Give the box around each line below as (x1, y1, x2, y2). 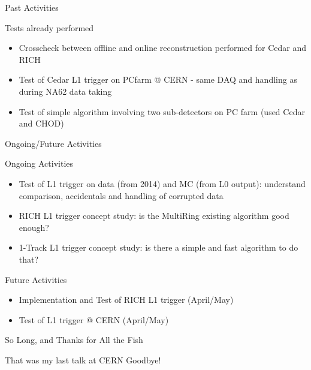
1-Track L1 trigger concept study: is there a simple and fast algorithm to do (19, 241, 298, 254)
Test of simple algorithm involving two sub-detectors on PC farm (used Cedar (19, 105, 305, 118)
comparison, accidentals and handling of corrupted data (19, 189, 224, 201)
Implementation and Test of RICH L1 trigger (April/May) (19, 293, 234, 306)
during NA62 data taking (19, 85, 112, 97)
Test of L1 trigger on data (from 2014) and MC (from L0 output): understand (19, 177, 306, 189)
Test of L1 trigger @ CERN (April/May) (19, 313, 169, 326)
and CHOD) (19, 117, 64, 130)
